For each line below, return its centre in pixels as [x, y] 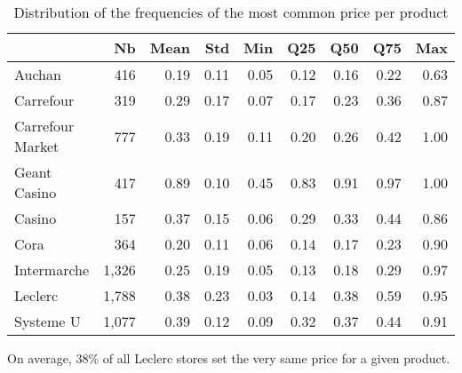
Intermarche [52, 270]
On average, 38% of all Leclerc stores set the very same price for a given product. [229, 358]
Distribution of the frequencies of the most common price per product [231, 12]
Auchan [38, 74]
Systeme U [48, 321]
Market [37, 146]
